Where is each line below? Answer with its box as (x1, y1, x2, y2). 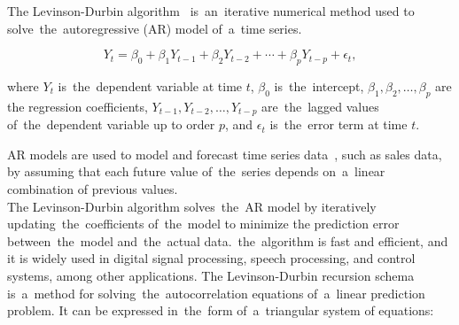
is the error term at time (269, 115, 408, 134)
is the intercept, (274, 76, 364, 95)
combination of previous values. (7, 180, 178, 198)
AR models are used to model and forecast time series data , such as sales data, (7, 144, 442, 163)
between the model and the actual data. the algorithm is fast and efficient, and (7, 231, 448, 250)
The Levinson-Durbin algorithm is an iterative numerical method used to (7, 2, 415, 19)
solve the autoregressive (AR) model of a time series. (7, 19, 302, 37)
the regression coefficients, (7, 97, 148, 115)
